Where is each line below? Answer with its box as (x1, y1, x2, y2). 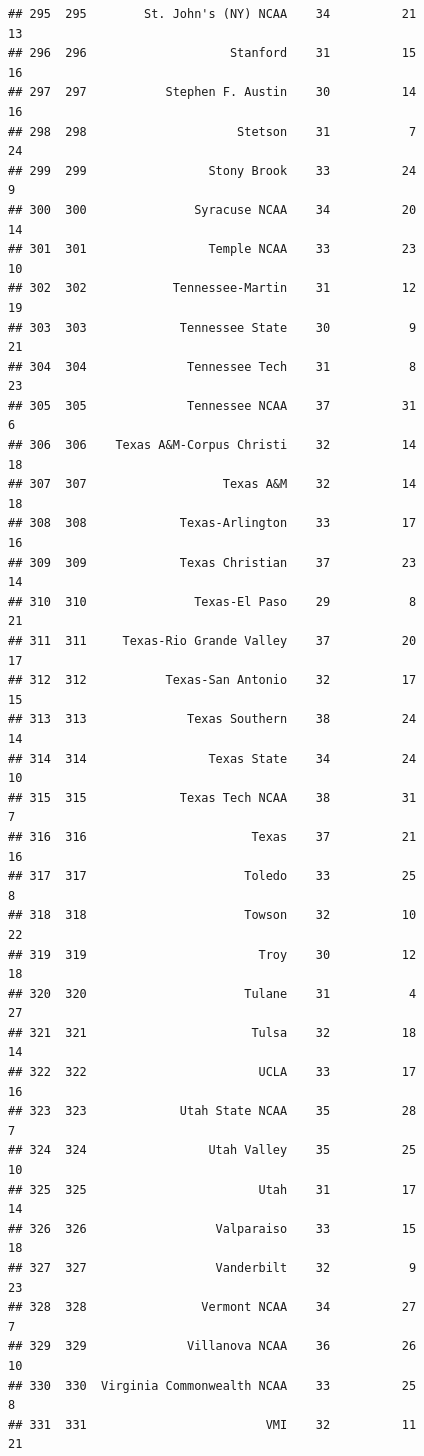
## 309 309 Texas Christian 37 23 (8, 555, 417, 570)
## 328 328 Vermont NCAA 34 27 (8, 1300, 417, 1315)
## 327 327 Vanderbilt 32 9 (8, 1261, 417, 1275)
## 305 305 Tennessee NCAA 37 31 (8, 398, 417, 413)
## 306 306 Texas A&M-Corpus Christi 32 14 (8, 438, 417, 453)
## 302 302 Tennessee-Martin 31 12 (8, 281, 417, 296)
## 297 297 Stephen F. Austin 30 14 (8, 85, 417, 100)
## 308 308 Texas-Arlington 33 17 (8, 516, 417, 531)
